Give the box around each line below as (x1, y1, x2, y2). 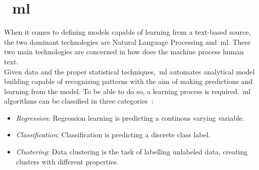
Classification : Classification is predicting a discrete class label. (16, 129, 211, 140)
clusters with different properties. (16, 156, 119, 166)
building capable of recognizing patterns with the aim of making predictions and (4, 76, 253, 87)
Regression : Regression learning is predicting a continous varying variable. (16, 112, 244, 123)
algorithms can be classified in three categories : (4, 96, 153, 106)
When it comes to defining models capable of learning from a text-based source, (4, 27, 251, 37)
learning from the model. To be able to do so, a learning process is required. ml (4, 86, 251, 96)
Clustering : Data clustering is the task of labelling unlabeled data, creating (16, 146, 248, 157)
